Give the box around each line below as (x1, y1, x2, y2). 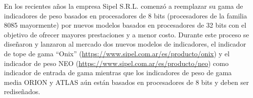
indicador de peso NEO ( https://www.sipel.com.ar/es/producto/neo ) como (4, 58, 229, 68)
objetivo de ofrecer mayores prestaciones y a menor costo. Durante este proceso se (4, 29, 249, 39)
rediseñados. (4, 86, 41, 97)
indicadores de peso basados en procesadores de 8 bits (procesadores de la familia (4, 10, 247, 20)
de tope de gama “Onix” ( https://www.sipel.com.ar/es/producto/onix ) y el (4, 48, 230, 58)
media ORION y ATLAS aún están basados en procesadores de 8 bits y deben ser (4, 77, 249, 87)
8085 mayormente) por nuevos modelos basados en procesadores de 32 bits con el (4, 20, 247, 30)
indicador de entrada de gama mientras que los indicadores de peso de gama (4, 67, 232, 78)
